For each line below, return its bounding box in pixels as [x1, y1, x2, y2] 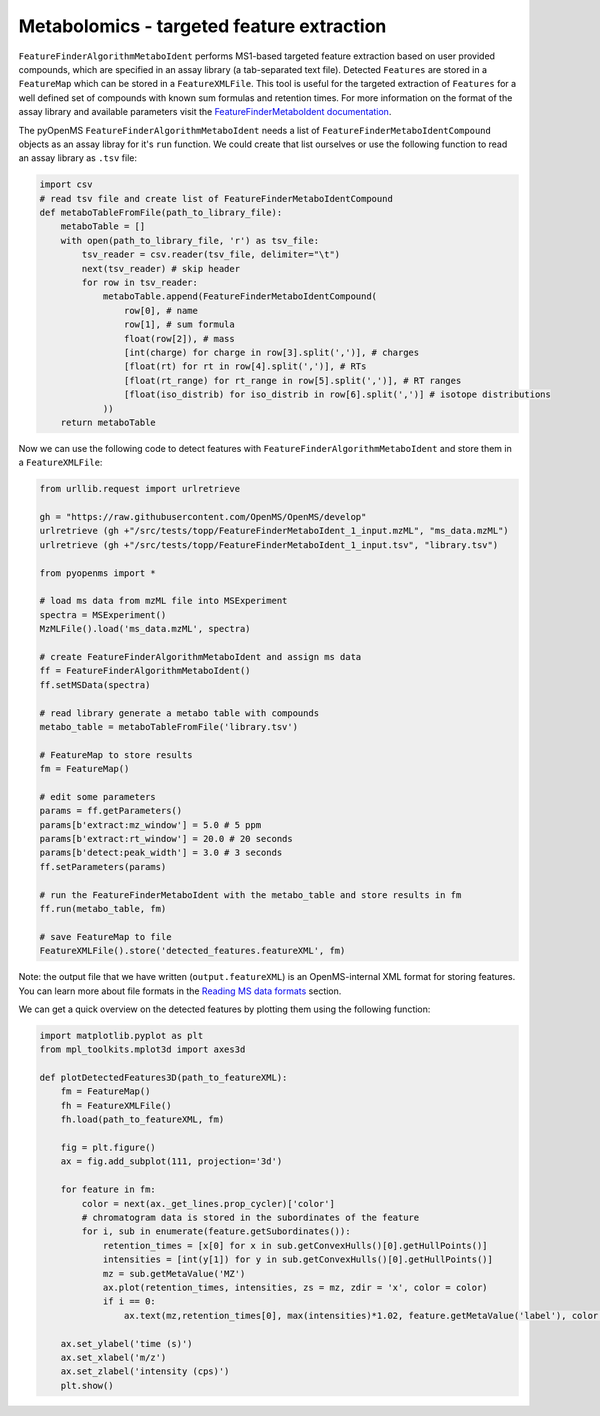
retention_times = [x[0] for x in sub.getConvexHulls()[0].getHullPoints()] [102, 1240, 489, 1251]
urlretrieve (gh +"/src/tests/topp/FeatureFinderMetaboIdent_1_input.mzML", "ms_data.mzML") [39, 525, 509, 537]
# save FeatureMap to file [39, 931, 172, 942]
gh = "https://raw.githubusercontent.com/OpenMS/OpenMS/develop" [39, 511, 367, 523]
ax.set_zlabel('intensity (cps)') [60, 1366, 230, 1377]
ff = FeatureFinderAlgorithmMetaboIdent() [39, 665, 251, 677]
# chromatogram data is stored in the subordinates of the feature [81, 1211, 420, 1223]
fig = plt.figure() [60, 1142, 157, 1154]
